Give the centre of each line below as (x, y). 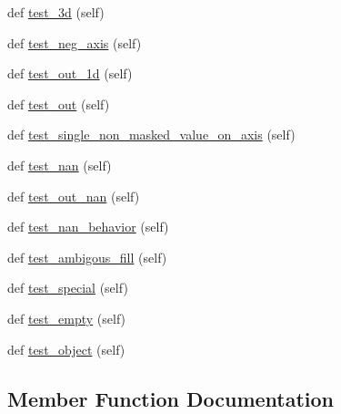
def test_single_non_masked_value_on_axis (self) (151, 135)
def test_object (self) (66, 349)
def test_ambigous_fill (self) (87, 257)
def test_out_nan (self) (74, 196)
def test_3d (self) (56, 12)
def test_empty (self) (67, 318)
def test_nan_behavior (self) (88, 227)
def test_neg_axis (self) (75, 42)
